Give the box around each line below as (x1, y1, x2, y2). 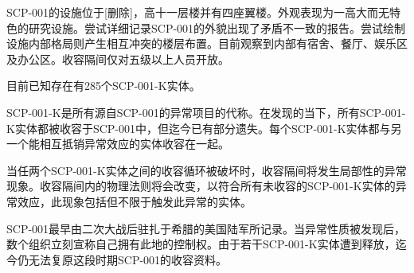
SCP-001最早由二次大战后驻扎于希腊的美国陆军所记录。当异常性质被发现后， (6, 220, 406, 236)
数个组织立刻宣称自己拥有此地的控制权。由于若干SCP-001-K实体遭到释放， (6, 236, 396, 252)
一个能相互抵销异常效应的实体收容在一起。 (6, 135, 229, 152)
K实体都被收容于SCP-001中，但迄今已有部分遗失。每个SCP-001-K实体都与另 (6, 119, 402, 136)
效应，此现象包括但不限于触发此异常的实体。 (17, 193, 252, 209)
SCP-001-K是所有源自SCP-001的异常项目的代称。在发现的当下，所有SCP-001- (6, 103, 406, 120)
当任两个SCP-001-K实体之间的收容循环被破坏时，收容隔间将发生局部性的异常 (6, 162, 407, 178)
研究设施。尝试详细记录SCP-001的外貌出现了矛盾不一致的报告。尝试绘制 (28, 19, 406, 36)
